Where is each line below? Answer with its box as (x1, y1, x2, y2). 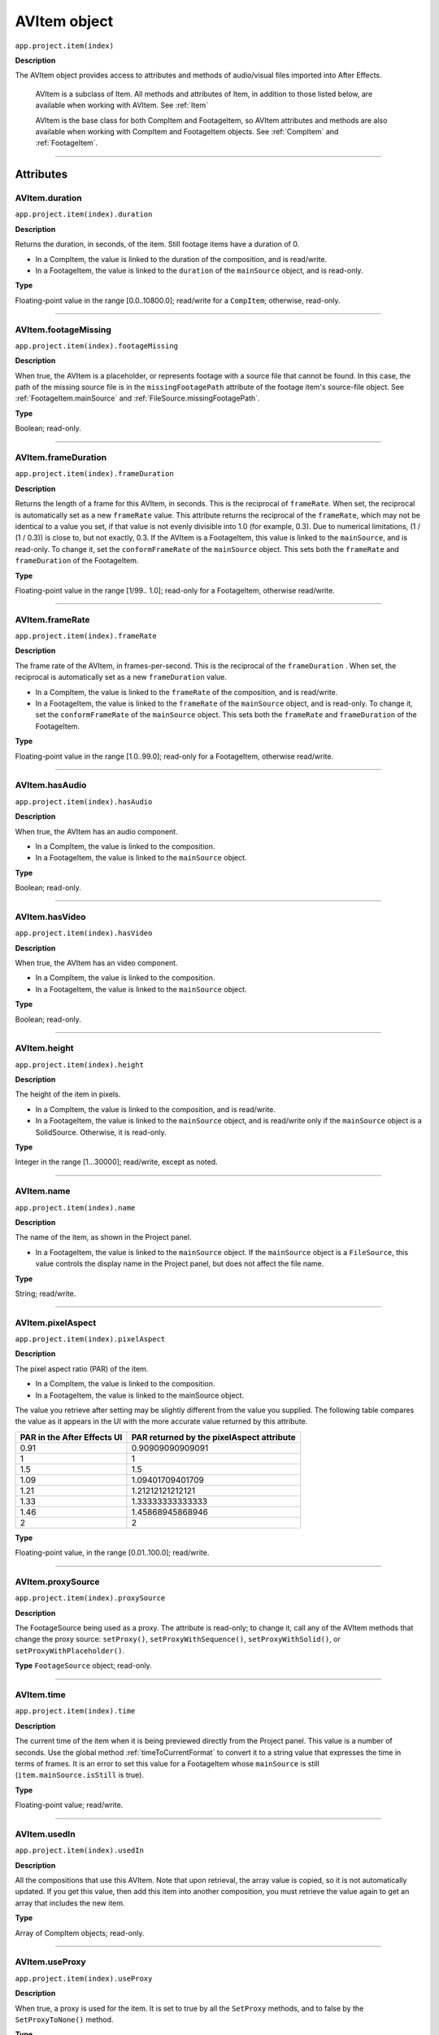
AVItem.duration (15, 192, 83, 203)
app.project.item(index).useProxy (15, 1974, 153, 1983)
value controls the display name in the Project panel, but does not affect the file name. (35, 1258, 324, 1269)
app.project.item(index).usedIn (15, 1846, 144, 1855)
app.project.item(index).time (15, 1706, 136, 1716)
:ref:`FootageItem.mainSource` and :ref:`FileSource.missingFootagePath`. (15, 393, 260, 403)
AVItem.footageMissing (15, 324, 111, 335)
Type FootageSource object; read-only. (15, 1661, 152, 1670)
